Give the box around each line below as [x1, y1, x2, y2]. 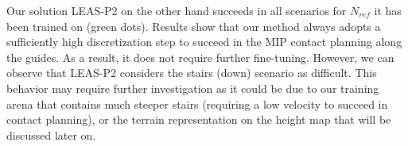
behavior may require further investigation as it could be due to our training [6, 79, 379, 96]
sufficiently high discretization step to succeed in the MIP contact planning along [6, 33, 402, 50]
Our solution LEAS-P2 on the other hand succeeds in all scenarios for [6, 2, 347, 18]
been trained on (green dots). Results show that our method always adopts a [6, 17, 381, 34]
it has [374, 2, 402, 18]
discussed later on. [6, 126, 96, 143]
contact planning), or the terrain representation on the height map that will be [6, 111, 391, 128]
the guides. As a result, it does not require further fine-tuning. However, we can [6, 48, 394, 65]
